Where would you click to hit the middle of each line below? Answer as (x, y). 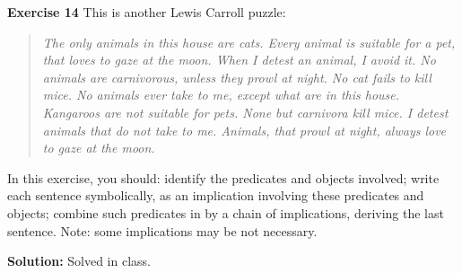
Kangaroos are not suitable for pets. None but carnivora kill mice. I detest (245, 112)
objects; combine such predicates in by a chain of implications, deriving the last (226, 212)
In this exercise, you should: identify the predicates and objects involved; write (223, 177)
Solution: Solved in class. (79, 261)
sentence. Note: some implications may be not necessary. (162, 230)
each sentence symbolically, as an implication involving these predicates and (216, 195)
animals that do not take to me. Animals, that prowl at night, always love (244, 130)
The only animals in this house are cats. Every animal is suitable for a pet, (249, 42)
